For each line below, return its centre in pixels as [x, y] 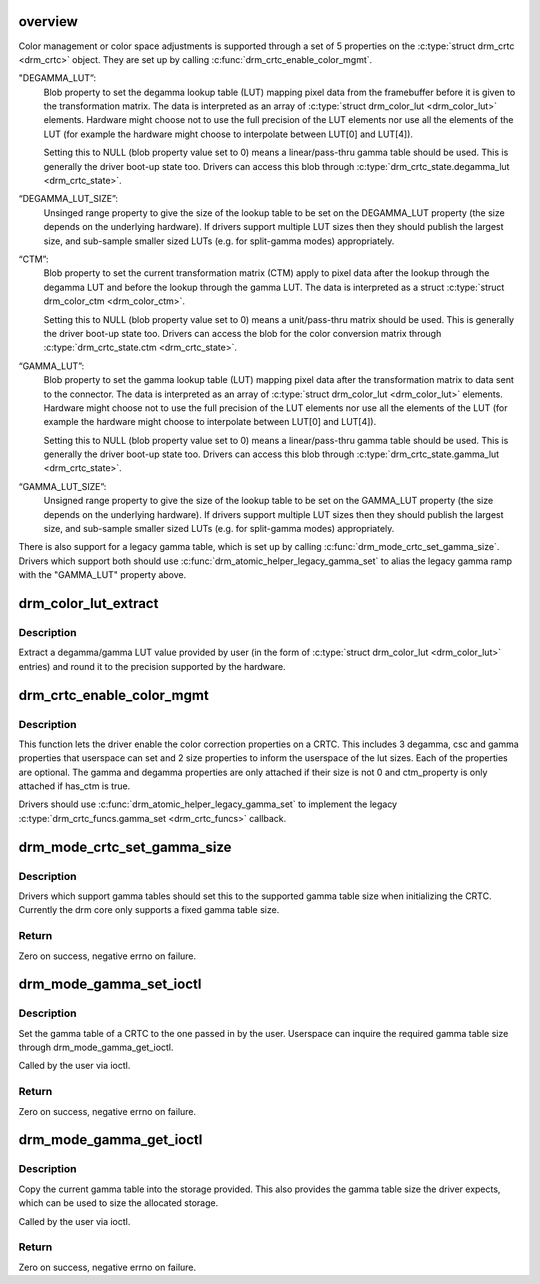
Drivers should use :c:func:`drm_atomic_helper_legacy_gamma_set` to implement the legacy [208, 804]
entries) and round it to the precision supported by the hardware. [152, 666]
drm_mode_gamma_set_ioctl [110, 984]
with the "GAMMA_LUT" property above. [102, 575]
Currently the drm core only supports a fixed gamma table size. [149, 910]
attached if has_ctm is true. [74, 786]
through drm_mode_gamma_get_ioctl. [96, 1047]
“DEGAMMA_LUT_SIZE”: [68, 199]
